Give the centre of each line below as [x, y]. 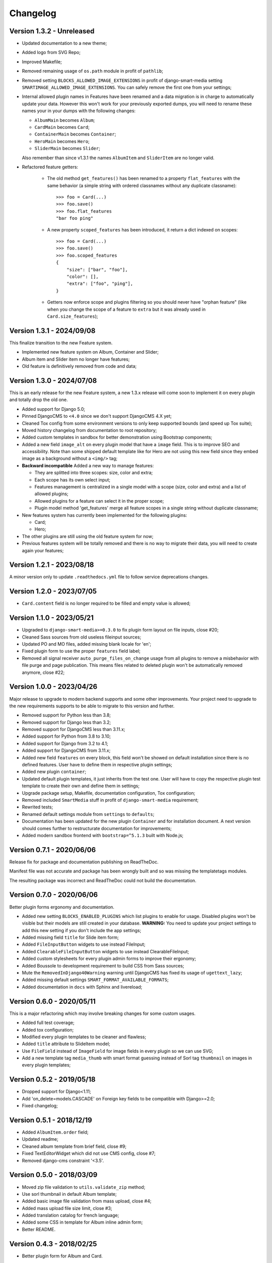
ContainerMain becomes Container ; [75, 134]
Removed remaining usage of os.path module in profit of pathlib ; [92, 71]
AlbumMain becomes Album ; [65, 120]
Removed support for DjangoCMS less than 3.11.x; [74, 730]
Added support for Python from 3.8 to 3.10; [66, 736]
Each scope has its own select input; [73, 479]
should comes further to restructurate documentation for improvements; [97, 828]
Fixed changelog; [40, 1106]
